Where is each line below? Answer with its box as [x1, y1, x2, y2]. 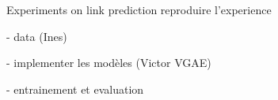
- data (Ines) [6, 28, 67, 44]
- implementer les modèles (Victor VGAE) [6, 54, 211, 71]
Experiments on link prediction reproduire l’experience [6, 2, 272, 17]
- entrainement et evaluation [6, 80, 144, 97]
